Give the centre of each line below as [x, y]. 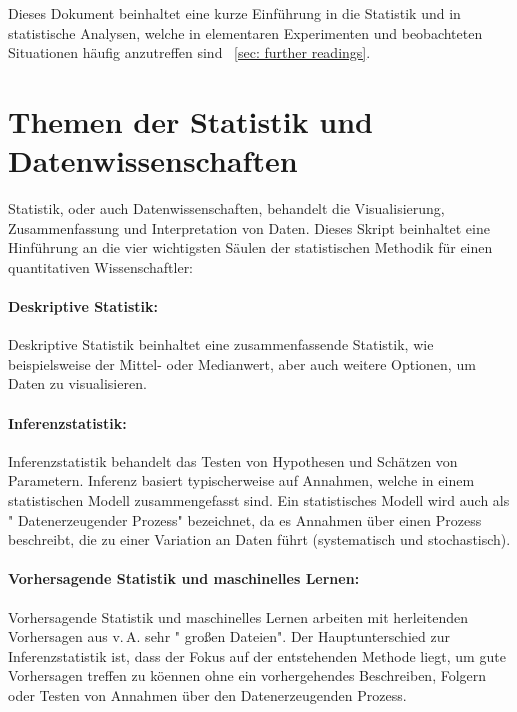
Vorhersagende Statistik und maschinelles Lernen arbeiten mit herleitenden [238, 616]
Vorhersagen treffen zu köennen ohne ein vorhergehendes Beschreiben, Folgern [247, 675]
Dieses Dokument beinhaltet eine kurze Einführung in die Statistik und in [234, 13]
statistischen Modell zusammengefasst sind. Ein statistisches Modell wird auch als [259, 500]
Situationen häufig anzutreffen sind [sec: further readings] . [189, 52]
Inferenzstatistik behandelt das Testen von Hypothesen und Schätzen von [233, 460]
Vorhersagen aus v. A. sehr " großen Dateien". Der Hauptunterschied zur [229, 636]
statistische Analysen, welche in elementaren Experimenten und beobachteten [245, 32]
